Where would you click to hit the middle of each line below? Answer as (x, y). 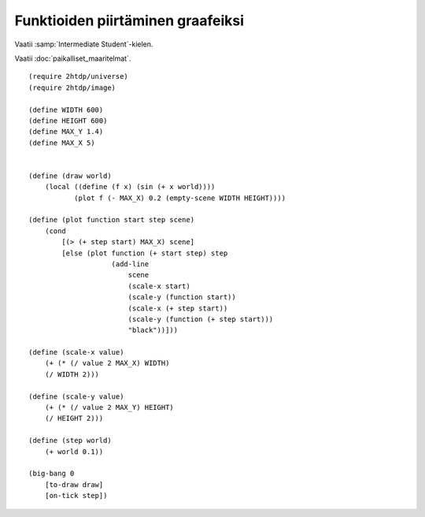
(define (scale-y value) (76, 396)
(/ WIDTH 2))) (72, 374)
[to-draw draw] (74, 484)
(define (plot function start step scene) (112, 220)
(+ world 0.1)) (74, 452)
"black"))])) (153, 330)
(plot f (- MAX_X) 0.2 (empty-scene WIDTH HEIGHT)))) (180, 198)
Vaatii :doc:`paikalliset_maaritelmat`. (73, 58)
